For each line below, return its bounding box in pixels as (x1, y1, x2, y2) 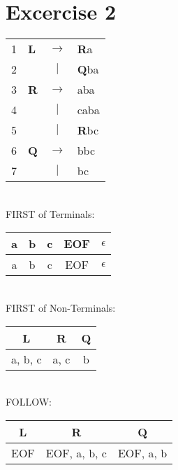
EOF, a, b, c (45, 444, 107, 461)
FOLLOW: (6, 394, 52, 409)
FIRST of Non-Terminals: (6, 300, 116, 315)
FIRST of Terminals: (6, 206, 95, 221)
